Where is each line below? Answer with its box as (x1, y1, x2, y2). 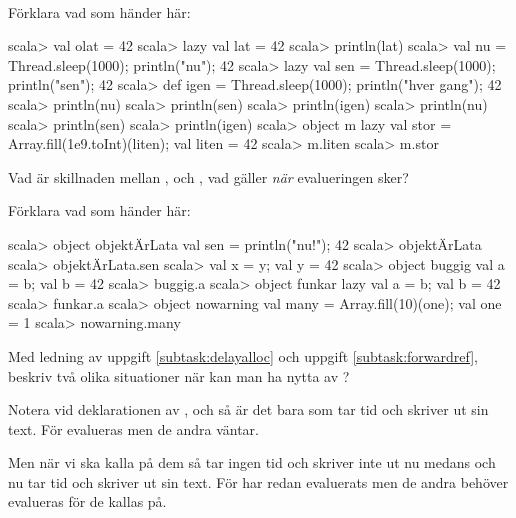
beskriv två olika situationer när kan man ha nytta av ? (8, 365, 350, 386)
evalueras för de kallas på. (8, 491, 167, 512)
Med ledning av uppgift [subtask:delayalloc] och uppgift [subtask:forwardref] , (8, 345, 478, 366)
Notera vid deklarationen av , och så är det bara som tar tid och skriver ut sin (8, 399, 489, 420)
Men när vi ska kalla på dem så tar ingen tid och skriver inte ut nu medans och (8, 452, 496, 473)
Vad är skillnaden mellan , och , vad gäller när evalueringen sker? (8, 166, 409, 187)
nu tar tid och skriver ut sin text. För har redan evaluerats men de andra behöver (8, 471, 509, 492)
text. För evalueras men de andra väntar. (8, 418, 259, 439)
